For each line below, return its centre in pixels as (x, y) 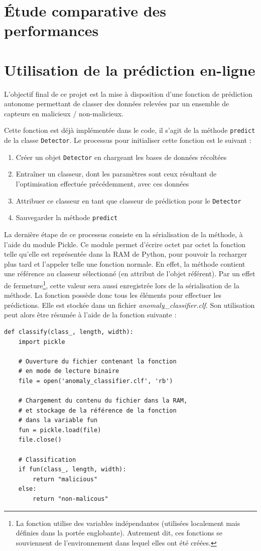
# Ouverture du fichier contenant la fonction (97, 361)
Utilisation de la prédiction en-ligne (130, 69)
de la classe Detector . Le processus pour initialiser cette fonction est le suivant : (128, 140)
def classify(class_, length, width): (69, 332)
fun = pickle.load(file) (60, 430)
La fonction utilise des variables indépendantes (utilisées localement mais (128, 523)
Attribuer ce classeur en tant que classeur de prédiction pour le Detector (128, 200)
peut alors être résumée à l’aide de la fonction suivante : (90, 315)
